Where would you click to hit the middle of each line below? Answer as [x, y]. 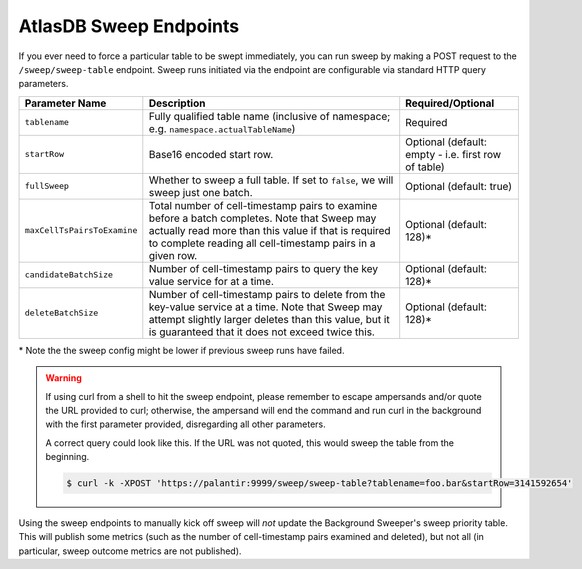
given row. [173, 255]
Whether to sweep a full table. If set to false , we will [271, 180]
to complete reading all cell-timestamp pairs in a [262, 243]
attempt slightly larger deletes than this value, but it [269, 319]
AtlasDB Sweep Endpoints [129, 26]
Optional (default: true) [459, 186]
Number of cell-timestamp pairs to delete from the [267, 294]
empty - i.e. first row [453, 154]
